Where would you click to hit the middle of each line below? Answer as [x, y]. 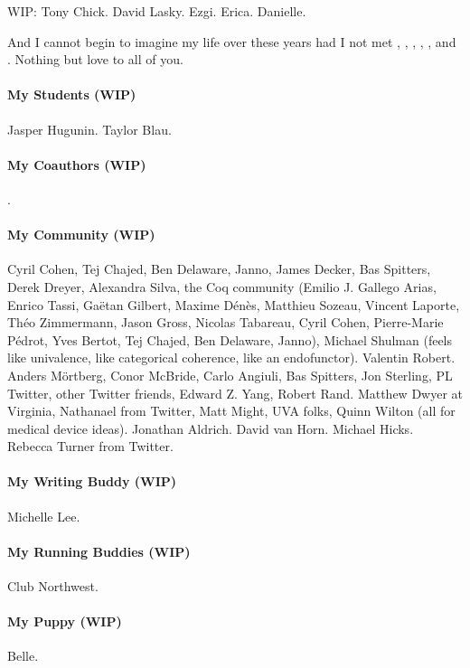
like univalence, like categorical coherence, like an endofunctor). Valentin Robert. [231, 358]
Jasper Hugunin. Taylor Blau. [89, 129]
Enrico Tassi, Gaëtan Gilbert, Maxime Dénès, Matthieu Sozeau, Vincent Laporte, [234, 304]
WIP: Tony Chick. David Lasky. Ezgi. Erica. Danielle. [157, 11]
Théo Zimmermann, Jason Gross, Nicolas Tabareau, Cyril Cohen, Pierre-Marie [226, 322]
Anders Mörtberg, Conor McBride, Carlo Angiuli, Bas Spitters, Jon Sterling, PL [230, 375]
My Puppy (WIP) [65, 621]
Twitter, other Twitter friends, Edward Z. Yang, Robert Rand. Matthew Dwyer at [235, 393]
